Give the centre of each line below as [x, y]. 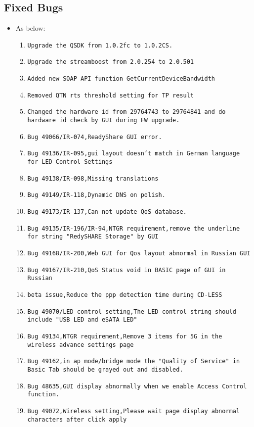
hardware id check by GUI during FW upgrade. [104, 120]
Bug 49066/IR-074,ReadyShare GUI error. [95, 137]
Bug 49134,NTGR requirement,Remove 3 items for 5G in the [125, 336]
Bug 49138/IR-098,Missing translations [93, 178]
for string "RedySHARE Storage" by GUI [93, 237]
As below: [30, 28]
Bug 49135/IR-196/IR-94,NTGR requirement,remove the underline [134, 228]
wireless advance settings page [81, 345]
